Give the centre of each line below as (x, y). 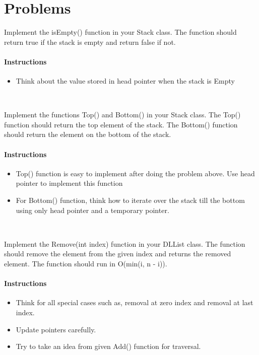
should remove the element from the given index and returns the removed (118, 254)
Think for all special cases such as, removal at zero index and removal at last (135, 302)
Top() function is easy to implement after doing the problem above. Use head (135, 173)
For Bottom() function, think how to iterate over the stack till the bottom (130, 200)
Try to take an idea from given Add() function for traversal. (108, 346)
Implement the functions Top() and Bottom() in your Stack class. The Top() (122, 115)
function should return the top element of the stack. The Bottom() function (121, 124)
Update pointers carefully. (56, 329)
